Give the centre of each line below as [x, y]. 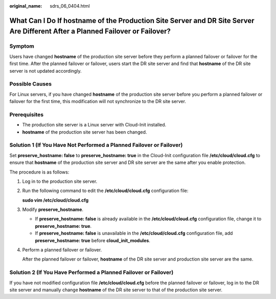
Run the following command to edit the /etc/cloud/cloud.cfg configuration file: [105, 191]
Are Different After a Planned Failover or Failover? [90, 31]
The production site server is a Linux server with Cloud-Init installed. [94, 125]
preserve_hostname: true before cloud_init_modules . [93, 240]
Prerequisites [26, 114]
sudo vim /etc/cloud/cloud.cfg [55, 200]
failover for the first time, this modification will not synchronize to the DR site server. [98, 101]
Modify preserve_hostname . [53, 209]
